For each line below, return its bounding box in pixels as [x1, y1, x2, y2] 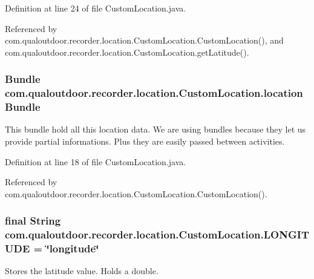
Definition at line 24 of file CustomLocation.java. [5, 2, 186, 14]
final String [5, 213, 61, 228]
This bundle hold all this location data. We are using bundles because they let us [5, 123, 306, 136]
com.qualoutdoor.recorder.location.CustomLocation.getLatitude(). [5, 45, 249, 58]
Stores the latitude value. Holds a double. [5, 264, 159, 277]
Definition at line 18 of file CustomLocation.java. [5, 155, 186, 168]
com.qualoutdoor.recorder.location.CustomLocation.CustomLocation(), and [5, 34, 284, 47]
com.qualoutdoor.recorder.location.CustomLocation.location [5, 85, 303, 100]
